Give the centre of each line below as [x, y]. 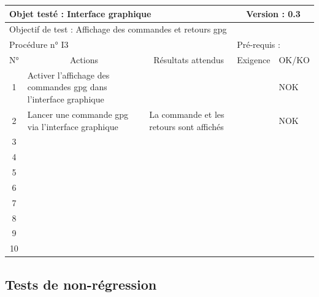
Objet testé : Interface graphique [80, 13]
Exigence [254, 60]
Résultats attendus [189, 60]
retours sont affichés [186, 126]
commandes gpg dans [67, 87]
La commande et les [187, 114]
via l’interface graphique [73, 126]
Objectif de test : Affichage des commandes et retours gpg [118, 29]
